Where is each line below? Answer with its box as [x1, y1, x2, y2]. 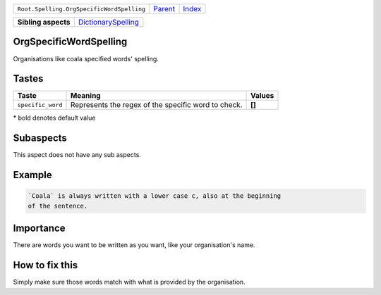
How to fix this [13, 259, 78, 271]
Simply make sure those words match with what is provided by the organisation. [13, 278, 246, 287]
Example [13, 169, 52, 181]
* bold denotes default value [13, 113, 96, 123]
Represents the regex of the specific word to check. [70, 100, 243, 110]
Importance [13, 222, 66, 234]
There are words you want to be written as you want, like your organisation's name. [13, 241, 255, 249]
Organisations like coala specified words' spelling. [13, 54, 159, 63]
